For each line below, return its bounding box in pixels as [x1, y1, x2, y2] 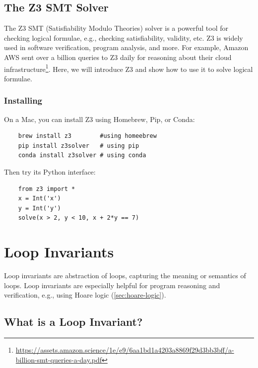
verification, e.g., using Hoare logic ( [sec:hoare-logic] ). [4, 290, 166, 300]
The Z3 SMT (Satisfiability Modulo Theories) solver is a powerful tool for [4, 23, 228, 33]
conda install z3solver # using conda [18, 152, 146, 159]
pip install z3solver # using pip [18, 142, 139, 149]
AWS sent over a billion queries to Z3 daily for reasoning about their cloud [4, 52, 232, 62]
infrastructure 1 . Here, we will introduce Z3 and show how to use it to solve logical [4, 62, 253, 74]
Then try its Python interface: [4, 167, 96, 177]
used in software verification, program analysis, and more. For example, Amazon [4, 42, 249, 53]
